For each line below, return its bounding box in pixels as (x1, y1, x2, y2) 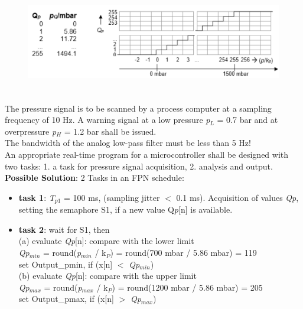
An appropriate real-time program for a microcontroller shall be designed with (5, 148, 289, 161)
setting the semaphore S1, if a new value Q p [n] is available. (18, 203, 233, 216)
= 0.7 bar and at (217, 113, 278, 126)
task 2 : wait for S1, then (18, 223, 110, 235)
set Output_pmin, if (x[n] (18, 258, 113, 270)
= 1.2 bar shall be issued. (64, 125, 157, 137)
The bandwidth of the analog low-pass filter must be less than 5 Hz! (5, 136, 251, 149)
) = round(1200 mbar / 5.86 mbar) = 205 (112, 281, 263, 293)
